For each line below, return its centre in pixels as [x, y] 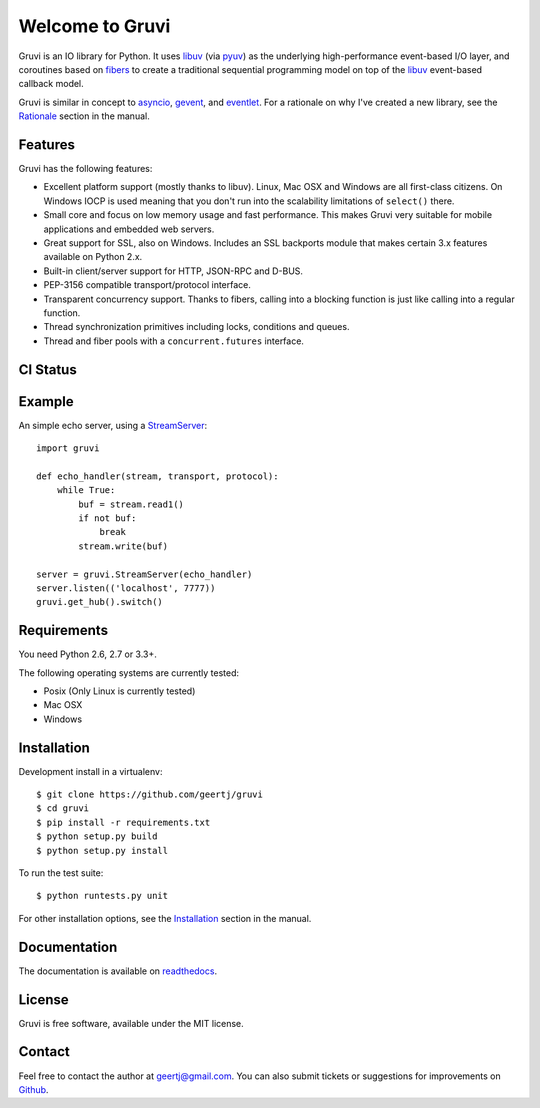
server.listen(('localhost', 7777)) [126, 588]
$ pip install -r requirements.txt [123, 822]
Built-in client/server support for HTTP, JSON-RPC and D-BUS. [173, 271]
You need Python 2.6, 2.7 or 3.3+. [87, 654]
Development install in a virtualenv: [90, 771]
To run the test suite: [61, 873]
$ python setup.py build [97, 836]
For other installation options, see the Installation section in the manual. [165, 918]
